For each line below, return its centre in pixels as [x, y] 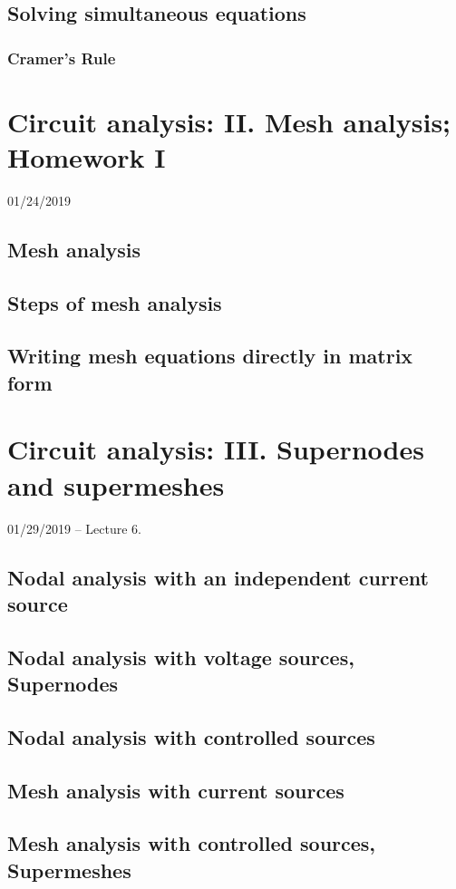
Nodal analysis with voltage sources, [181, 657]
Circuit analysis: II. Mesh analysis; [229, 121]
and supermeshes [116, 484]
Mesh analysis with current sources [176, 790]
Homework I [87, 157]
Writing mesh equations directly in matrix [210, 356]
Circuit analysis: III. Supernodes [216, 449]
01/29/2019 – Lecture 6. [74, 528]
